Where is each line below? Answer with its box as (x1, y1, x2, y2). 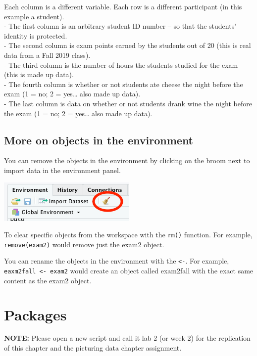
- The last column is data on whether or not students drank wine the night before (4, 98, 252, 108)
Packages (4, 304, 67, 324)
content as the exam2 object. (4, 275, 92, 285)
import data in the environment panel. (4, 165, 121, 175)
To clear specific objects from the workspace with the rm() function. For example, (4, 229, 253, 240)
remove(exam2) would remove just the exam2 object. (4, 239, 164, 249)
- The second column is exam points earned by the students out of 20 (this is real (4, 40, 251, 50)
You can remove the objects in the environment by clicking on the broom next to (4, 155, 250, 166)
